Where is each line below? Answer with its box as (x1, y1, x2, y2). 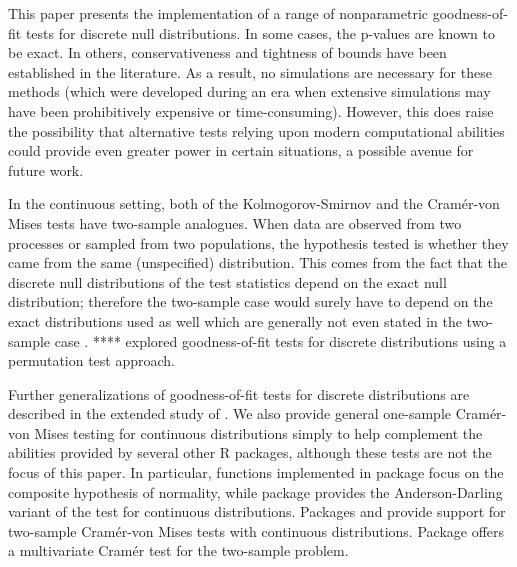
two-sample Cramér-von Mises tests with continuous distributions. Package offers (8, 520, 505, 541)
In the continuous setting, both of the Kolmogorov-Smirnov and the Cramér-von (8, 193, 500, 214)
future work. (8, 159, 84, 180)
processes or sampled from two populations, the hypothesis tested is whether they (8, 232, 509, 253)
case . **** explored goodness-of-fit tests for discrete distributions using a (54, 330, 507, 351)
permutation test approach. (8, 350, 176, 371)
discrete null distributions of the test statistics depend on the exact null (8, 271, 447, 292)
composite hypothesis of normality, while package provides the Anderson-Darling (8, 481, 503, 502)
